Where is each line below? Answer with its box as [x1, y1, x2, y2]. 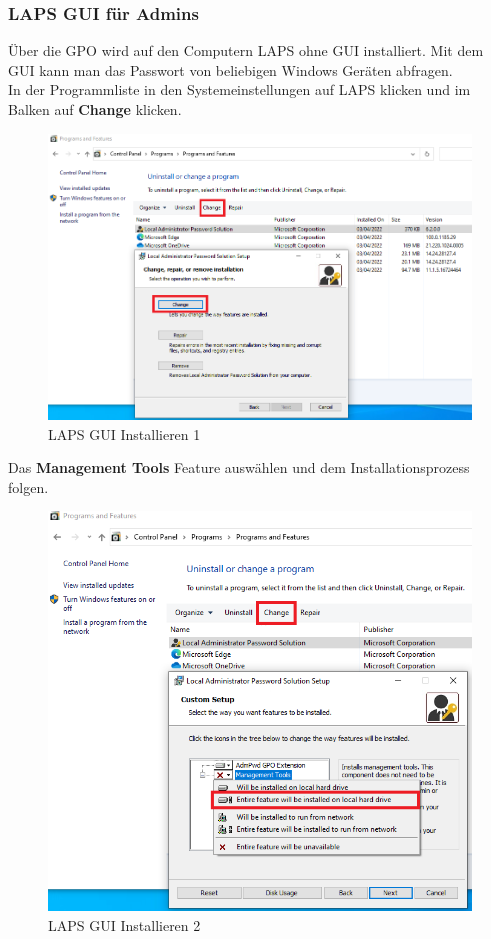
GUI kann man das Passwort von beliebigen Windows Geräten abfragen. [8, 59, 453, 80]
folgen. [8, 476, 49, 497]
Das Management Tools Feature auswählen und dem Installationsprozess [8, 457, 470, 478]
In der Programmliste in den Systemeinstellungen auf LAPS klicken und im [8, 79, 471, 100]
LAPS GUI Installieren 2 [48, 914, 201, 935]
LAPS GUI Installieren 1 [48, 423, 201, 444]
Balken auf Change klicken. [8, 99, 182, 119]
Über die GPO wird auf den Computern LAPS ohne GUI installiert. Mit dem [8, 40, 484, 61]
